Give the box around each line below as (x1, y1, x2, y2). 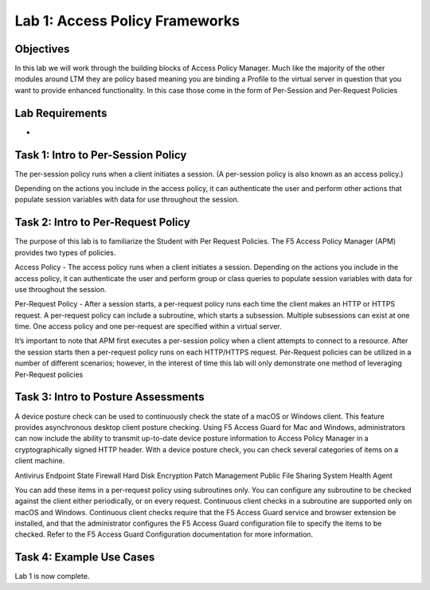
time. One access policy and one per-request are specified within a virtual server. (14, 322, 282, 331)
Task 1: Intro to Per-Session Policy (14, 148, 187, 162)
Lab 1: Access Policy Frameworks (14, 12, 240, 29)
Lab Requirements (14, 106, 107, 119)
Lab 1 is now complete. (14, 572, 90, 581)
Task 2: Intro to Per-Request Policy (14, 216, 190, 229)
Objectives (14, 42, 70, 56)
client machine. (14, 456, 65, 466)
